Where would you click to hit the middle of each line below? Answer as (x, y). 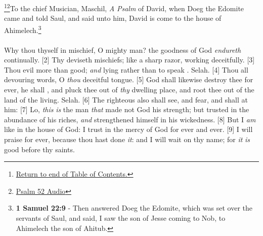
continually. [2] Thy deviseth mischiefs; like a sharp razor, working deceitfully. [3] (129, 60)
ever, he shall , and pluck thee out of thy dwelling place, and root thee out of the (129, 90)
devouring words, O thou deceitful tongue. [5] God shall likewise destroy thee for (129, 79)
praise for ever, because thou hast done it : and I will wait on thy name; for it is (127, 139)
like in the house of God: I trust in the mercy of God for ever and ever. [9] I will (128, 129)
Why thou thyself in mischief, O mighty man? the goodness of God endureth (123, 49)
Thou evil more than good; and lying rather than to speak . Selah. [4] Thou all (126, 69)
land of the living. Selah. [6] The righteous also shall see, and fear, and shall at (126, 99)
